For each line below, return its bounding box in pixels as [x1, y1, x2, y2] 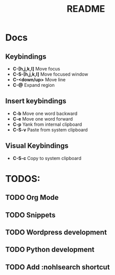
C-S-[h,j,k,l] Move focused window [12, 71, 88, 77]
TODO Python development [5, 245, 95, 254]
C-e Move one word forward [12, 116, 73, 122]
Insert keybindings [5, 97, 66, 105]
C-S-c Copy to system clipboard [12, 155, 82, 161]
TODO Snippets [5, 211, 56, 219]
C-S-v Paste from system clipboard [12, 126, 88, 133]
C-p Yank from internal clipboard [12, 121, 82, 127]
